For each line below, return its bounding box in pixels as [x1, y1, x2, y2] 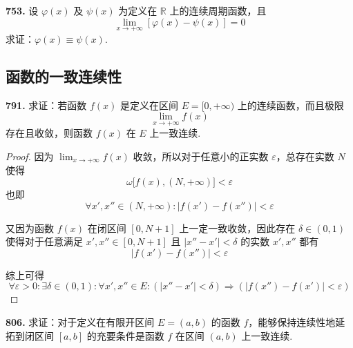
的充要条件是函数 [86, 328, 164, 342]
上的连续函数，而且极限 [237, 97, 344, 112]
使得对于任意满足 [6, 234, 83, 249]
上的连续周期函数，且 [169, 3, 267, 17]
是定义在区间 [120, 97, 178, 112]
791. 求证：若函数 [6, 97, 87, 112]
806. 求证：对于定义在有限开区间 [6, 315, 155, 329]
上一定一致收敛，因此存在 [179, 220, 296, 235]
